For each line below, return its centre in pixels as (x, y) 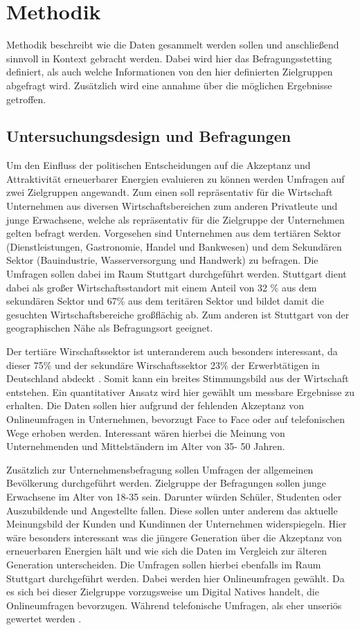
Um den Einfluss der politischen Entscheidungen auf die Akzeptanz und (159, 165)
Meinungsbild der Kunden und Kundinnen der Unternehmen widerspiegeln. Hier (177, 524)
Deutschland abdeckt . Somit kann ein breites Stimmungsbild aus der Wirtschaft (178, 378)
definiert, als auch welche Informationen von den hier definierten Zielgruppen (170, 72)
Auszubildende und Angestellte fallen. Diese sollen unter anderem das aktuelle (172, 510)
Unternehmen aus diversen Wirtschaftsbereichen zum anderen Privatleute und (172, 206)
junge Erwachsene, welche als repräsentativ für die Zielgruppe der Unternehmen (175, 219)
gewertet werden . (44, 619)
